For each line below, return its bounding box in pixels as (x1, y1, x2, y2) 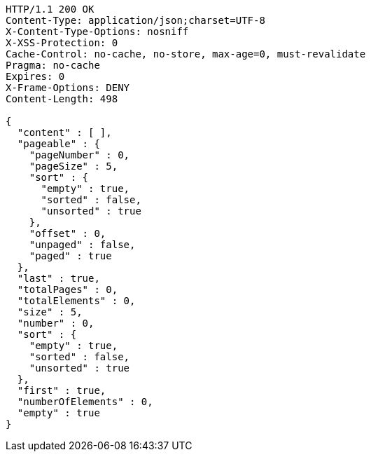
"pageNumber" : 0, (29, 149, 130, 161)
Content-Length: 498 (6, 93, 118, 104)
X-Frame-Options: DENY (6, 82, 130, 93)
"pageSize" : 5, (29, 161, 118, 172)
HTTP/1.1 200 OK (6, 4, 94, 15)
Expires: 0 (6, 71, 65, 82)
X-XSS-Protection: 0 (6, 37, 118, 48)
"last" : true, (17, 273, 100, 284)
